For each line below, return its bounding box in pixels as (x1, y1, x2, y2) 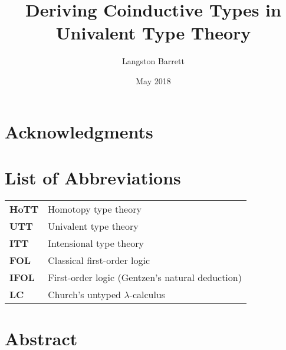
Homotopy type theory (48, 202, 142, 216)
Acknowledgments (5, 119, 153, 143)
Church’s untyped (48, 287, 121, 301)
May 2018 (136, 74, 171, 87)
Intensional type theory (48, 236, 144, 250)
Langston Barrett (122, 55, 185, 67)
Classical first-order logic (48, 253, 150, 267)
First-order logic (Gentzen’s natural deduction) (48, 270, 242, 284)
